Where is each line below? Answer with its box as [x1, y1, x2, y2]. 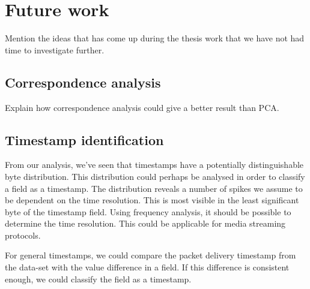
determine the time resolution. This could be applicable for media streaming [5, 217, 286, 230]
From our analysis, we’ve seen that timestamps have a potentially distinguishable [5, 158, 304, 171]
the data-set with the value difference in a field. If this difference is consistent [5, 261, 290, 273]
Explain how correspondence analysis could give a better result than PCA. [5, 101, 279, 113]
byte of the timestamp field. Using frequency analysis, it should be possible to [5, 205, 291, 218]
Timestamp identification [5, 130, 164, 149]
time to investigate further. [5, 43, 105, 56]
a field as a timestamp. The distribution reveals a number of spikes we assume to [5, 182, 303, 194]
